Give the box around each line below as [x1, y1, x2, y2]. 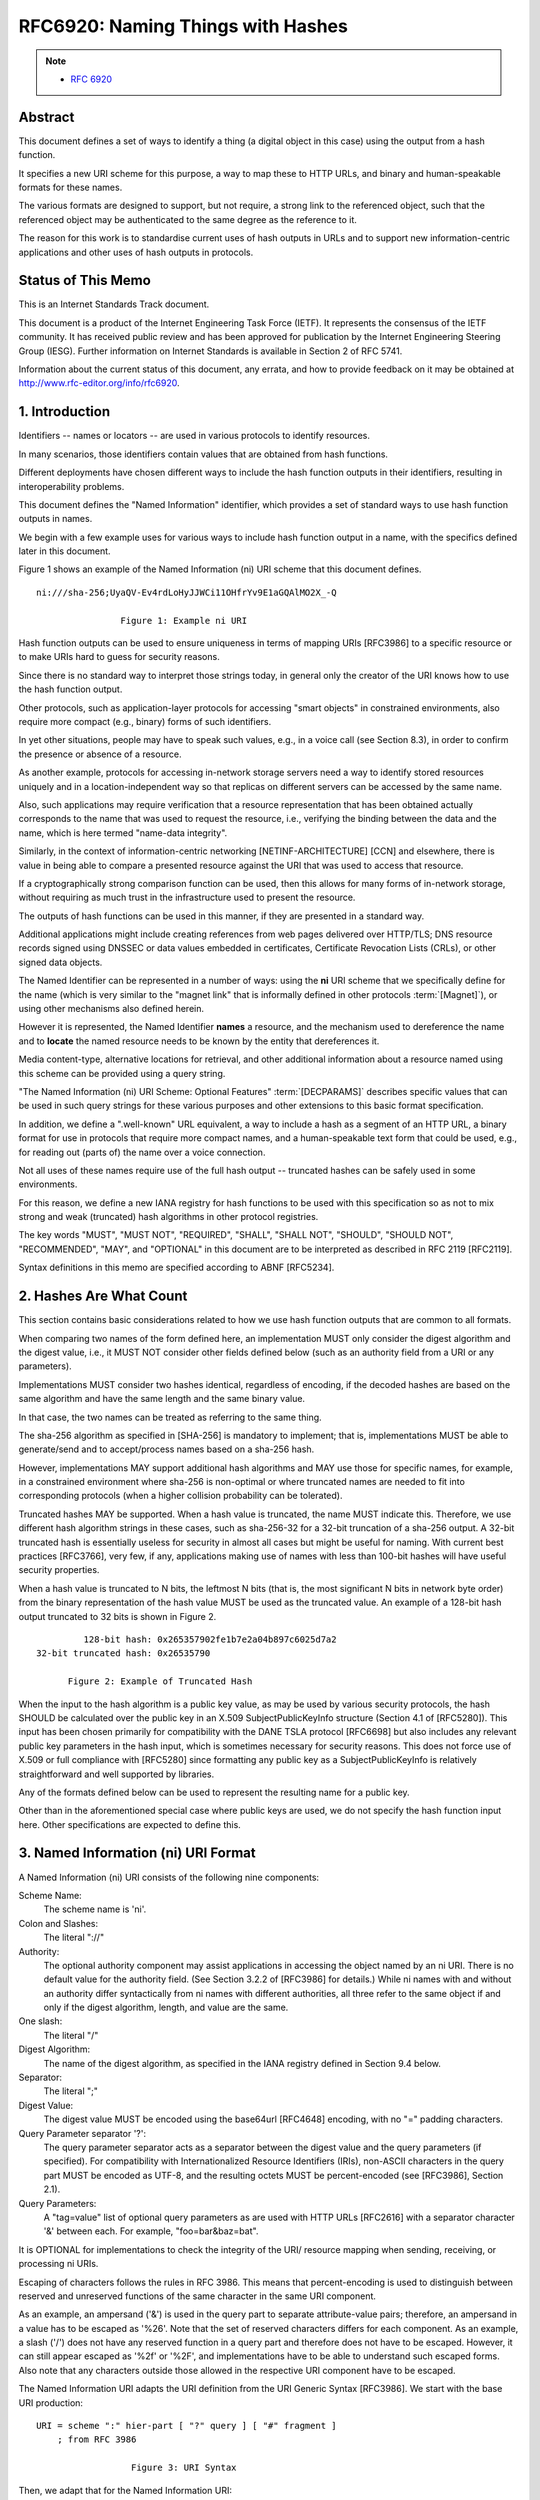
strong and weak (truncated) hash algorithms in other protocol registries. [18, 1211, 319, 1223]
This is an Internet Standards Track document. [18, 298, 210, 310]
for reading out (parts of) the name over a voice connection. [18, 1146, 266, 1158]
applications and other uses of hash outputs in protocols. [18, 246, 254, 258]
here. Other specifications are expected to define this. [18, 1818, 242, 1830]
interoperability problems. [18, 480, 125, 492]
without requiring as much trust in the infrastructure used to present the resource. [18, 891, 356, 904]
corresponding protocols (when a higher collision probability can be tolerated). [18, 1490, 343, 1502]
